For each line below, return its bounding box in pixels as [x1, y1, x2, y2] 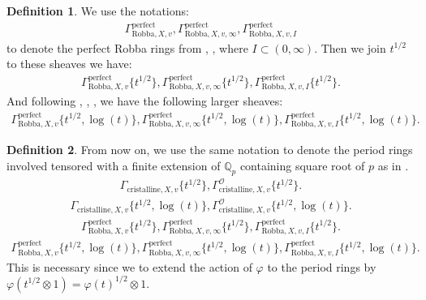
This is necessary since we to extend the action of [6, 258, 252, 275]
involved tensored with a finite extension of [6, 156, 221, 174]
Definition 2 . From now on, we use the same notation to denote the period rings [6, 141, 413, 158]
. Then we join [314, 39, 386, 56]
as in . [377, 156, 409, 174]
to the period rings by [267, 258, 377, 275]
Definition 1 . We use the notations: [6, 2, 189, 19]
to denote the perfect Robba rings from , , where [6, 39, 248, 56]
